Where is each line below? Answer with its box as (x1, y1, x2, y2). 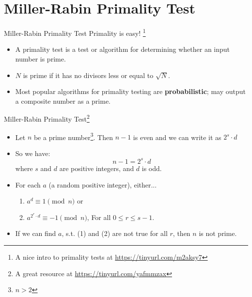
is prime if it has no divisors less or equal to (23, 70, 154, 80)
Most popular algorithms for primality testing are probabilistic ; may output (15, 86, 246, 96)
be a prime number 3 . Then (33, 130, 113, 142)
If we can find (15, 228, 56, 238)
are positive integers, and (59, 163, 134, 173)
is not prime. (199, 228, 237, 238)
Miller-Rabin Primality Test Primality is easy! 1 (4, 27, 146, 38)
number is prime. (15, 53, 66, 63)
